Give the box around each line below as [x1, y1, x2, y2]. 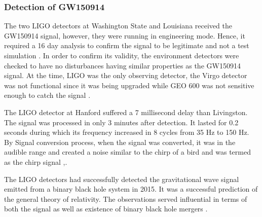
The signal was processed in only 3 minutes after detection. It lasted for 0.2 [4, 117, 239, 127]
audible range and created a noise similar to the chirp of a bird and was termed [4, 147, 251, 157]
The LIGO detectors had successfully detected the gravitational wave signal [4, 173, 239, 184]
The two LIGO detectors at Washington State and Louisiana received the [4, 20, 232, 31]
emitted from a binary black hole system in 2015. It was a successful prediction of [4, 184, 258, 194]
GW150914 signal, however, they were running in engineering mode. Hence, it [4, 30, 245, 41]
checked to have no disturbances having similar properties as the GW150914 [4, 60, 241, 70]
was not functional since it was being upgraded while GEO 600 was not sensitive [4, 80, 254, 90]
